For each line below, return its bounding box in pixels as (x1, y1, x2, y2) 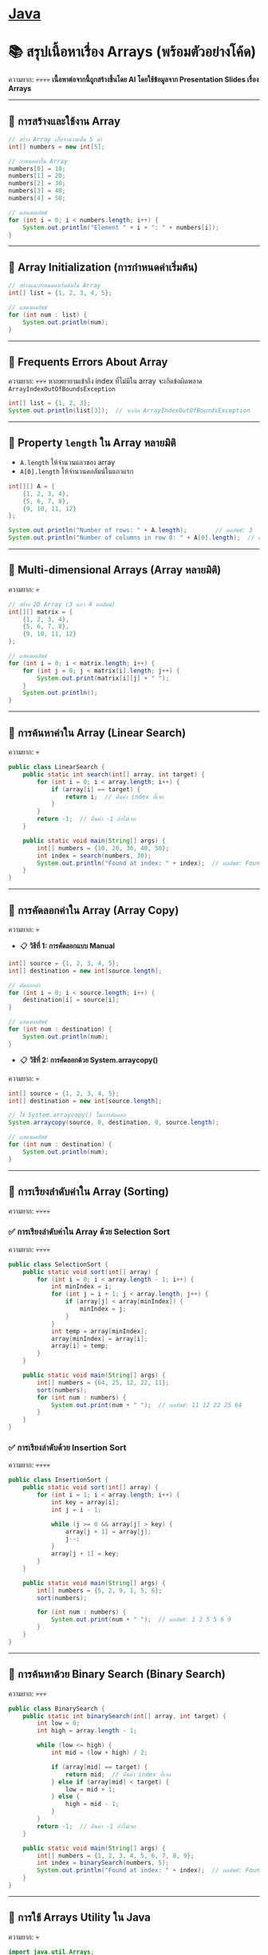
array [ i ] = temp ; (50, 1342, 109, 1350)
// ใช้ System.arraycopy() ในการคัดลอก (8, 1111, 126, 1119)
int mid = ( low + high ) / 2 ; (50, 1748, 148, 1757)
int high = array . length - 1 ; (37, 1727, 137, 1735)
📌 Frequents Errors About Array (8, 355, 168, 369)
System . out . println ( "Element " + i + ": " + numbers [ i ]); (22, 223, 219, 231)
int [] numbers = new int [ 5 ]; (8, 143, 105, 151)
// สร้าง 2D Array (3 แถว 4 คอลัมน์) (8, 600, 116, 609)
